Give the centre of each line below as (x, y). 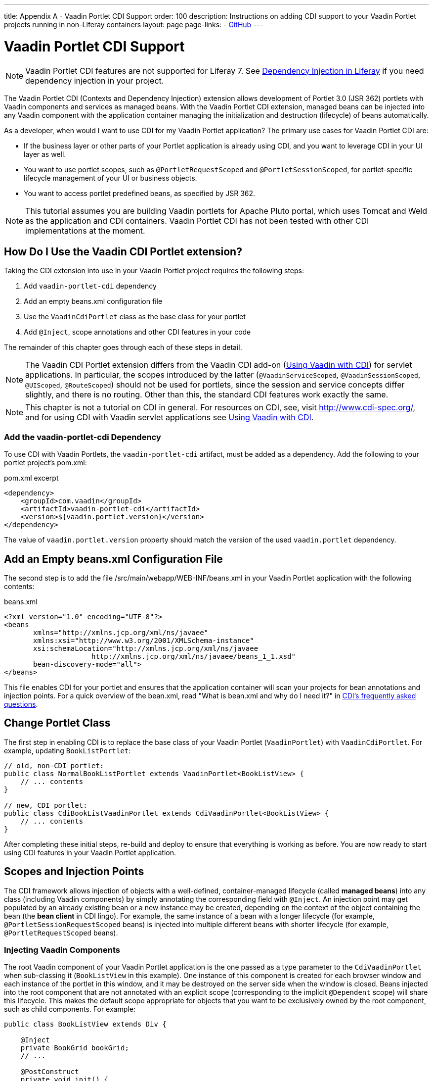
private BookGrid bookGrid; (75, 1048)
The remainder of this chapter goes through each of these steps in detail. (123, 347)
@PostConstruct (50, 1072)
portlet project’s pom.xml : (45, 463)
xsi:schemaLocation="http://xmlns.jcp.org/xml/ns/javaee (146, 648)
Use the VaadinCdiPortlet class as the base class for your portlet (135, 317)
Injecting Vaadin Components (62, 950)
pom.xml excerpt (31, 478)
